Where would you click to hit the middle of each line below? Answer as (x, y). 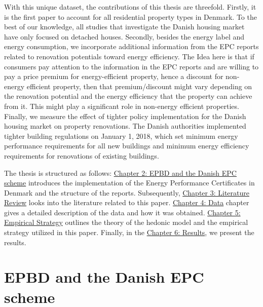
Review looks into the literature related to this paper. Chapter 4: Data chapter (127, 202)
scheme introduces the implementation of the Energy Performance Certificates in (129, 183)
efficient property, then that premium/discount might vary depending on (139, 86)
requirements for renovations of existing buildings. (82, 155)
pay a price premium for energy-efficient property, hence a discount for (114, 76)
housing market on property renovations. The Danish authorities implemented (125, 126)
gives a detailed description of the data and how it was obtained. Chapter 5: (122, 212)
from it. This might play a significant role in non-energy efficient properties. (122, 106)
